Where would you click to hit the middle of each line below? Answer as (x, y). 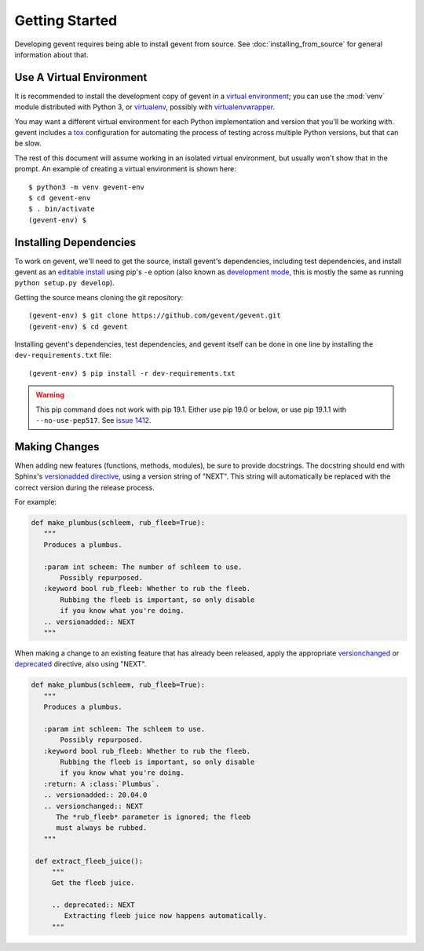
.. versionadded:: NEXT (89, 622)
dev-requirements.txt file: (63, 355)
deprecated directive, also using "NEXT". (80, 664)
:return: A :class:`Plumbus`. (102, 784)
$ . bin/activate (62, 209)
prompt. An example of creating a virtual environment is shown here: (126, 169)
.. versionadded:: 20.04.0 (95, 795)
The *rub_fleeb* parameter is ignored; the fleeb (154, 817)
